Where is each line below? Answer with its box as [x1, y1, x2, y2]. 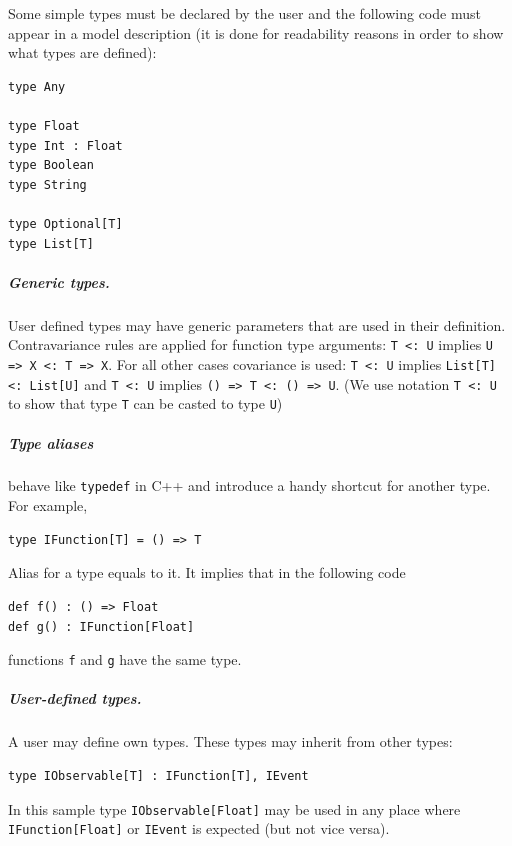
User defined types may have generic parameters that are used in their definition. [8, 314, 506, 335]
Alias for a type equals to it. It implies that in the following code [8, 562, 406, 583]
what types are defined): [8, 42, 157, 63]
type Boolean [8, 158, 94, 173]
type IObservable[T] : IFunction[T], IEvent [8, 768, 309, 783]
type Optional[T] [8, 216, 123, 231]
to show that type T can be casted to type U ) [8, 393, 283, 414]
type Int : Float [8, 138, 123, 153]
